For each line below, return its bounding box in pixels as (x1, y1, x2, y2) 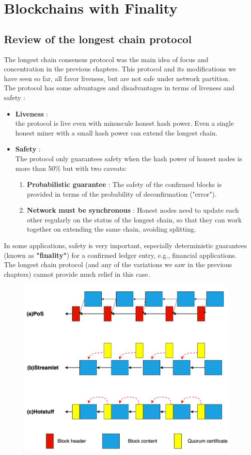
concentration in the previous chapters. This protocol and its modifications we (4, 64, 236, 74)
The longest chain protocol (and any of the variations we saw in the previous (4, 259, 232, 270)
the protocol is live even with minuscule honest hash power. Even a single (15, 118, 234, 128)
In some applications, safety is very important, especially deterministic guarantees (4, 240, 247, 251)
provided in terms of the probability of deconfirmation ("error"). (27, 188, 217, 199)
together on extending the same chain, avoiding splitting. (27, 224, 196, 234)
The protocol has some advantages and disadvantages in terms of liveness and (4, 83, 235, 93)
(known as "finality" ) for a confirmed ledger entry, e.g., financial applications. (4, 250, 237, 260)
